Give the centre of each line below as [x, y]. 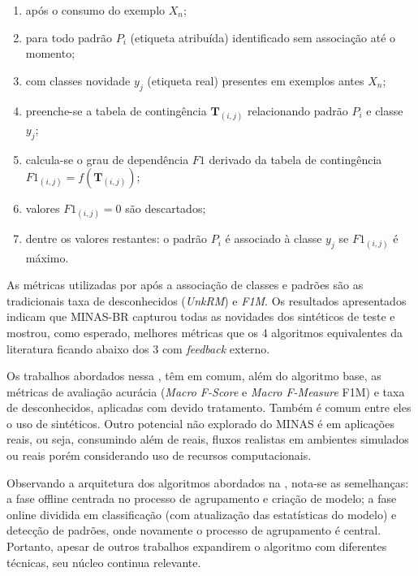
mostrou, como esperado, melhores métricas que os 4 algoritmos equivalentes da [205, 332]
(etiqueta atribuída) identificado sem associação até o [263, 37]
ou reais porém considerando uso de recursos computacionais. [159, 455]
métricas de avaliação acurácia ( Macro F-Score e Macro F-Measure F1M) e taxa [206, 391]
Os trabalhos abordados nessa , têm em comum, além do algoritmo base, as [194, 376]
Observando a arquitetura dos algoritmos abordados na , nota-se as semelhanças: [208, 482]
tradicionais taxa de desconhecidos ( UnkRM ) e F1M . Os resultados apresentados [207, 300]
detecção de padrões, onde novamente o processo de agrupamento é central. [194, 530]
